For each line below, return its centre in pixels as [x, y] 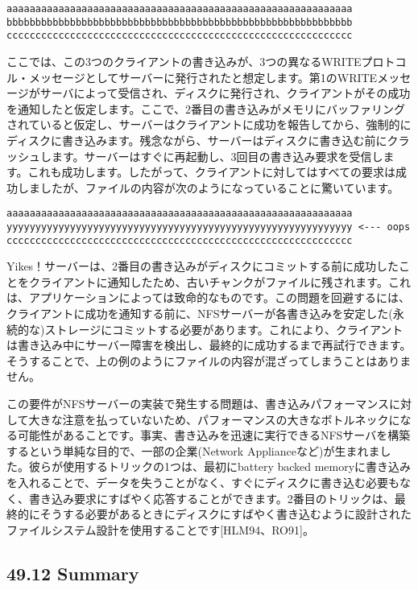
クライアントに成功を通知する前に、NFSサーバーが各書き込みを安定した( [200, 314]
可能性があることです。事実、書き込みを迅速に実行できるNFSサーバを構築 [214, 435]
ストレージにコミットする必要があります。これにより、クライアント [224, 329]
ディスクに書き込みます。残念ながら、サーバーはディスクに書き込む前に [197, 140]
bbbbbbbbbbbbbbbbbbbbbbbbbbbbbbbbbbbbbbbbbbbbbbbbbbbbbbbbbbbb [180, 22]
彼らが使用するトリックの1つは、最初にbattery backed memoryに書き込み [220, 466]
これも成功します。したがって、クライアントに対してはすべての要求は [211, 172]
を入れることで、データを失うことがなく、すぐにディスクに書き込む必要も [203, 482]
